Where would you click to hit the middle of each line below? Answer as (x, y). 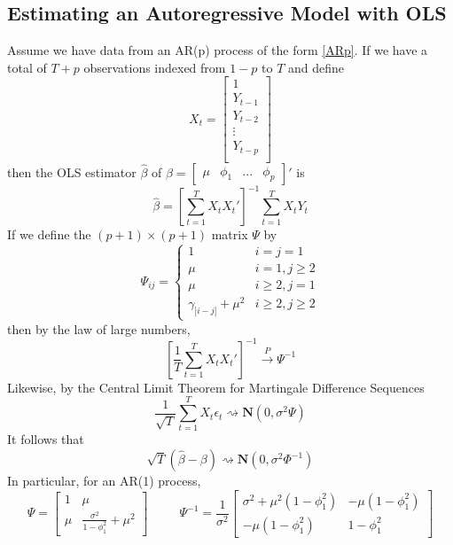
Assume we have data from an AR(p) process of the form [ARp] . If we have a (218, 50)
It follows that (46, 439)
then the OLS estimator (72, 171)
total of (27, 67)
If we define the (49, 234)
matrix (230, 234)
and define (316, 67)
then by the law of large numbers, (99, 328)
